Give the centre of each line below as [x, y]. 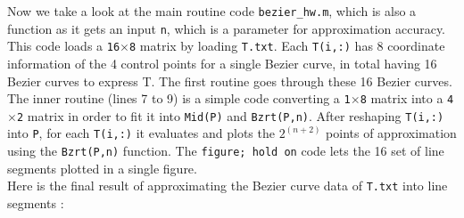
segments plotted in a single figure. [102, 168]
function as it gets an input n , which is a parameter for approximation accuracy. [227, 28]
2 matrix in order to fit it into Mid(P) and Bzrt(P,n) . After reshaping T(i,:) [230, 115]
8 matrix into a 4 [407, 98]
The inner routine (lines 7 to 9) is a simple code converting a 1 [179, 98]
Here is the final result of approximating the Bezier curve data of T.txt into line [228, 186]
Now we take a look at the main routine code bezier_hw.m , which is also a [212, 11]
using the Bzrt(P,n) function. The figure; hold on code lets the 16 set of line [226, 151]
